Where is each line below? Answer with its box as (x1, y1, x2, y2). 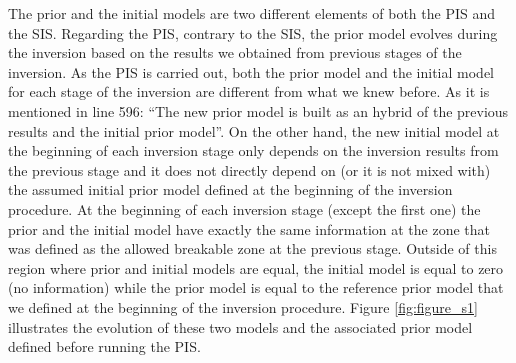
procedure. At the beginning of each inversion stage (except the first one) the (8, 198, 481, 219)
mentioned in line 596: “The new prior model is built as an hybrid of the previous (8, 100, 509, 121)
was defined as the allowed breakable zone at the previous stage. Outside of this (8, 238, 497, 259)
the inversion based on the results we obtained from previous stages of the (8, 42, 462, 63)
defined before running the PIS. (8, 336, 201, 357)
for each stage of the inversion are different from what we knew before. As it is (8, 81, 490, 102)
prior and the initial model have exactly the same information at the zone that (8, 218, 491, 239)
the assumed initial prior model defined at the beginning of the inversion (8, 179, 453, 200)
